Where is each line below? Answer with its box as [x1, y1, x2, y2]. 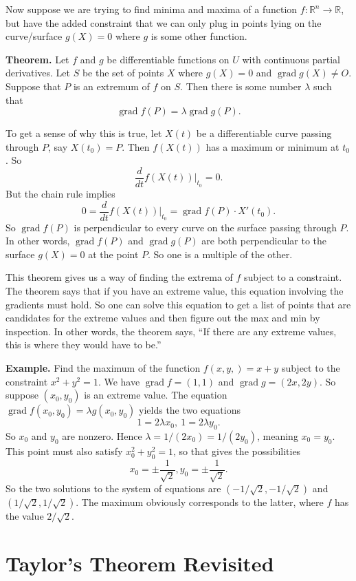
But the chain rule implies [5, 187, 115, 200]
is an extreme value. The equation [84, 388, 227, 402]
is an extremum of [73, 78, 150, 93]
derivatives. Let [5, 65, 71, 80]
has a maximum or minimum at [205, 139, 340, 154]
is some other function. [151, 29, 247, 43]
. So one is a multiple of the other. [148, 246, 293, 261]
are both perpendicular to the [201, 233, 327, 248]
